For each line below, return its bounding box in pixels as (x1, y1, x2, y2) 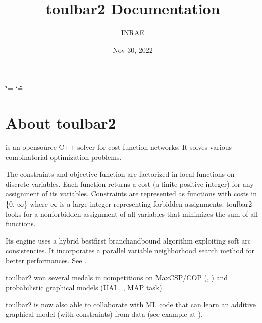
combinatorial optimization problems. (6, 151, 122, 162)
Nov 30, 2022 (113, 44, 153, 55)
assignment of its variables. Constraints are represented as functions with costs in (6, 188, 257, 199)
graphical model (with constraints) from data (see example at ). (6, 309, 203, 319)
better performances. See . (6, 255, 87, 265)
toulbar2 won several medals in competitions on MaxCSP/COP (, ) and (6, 272, 228, 282)
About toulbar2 (6, 112, 116, 133)
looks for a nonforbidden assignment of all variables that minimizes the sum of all (6, 208, 258, 219)
